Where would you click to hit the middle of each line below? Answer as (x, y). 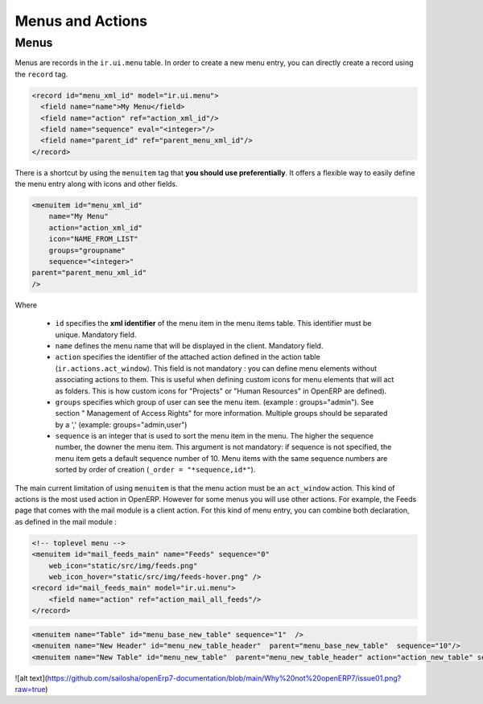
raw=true (30, 689)
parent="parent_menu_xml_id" (89, 273)
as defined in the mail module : (66, 521)
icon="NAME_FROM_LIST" (93, 239)
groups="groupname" (87, 250)
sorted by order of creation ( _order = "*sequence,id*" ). (155, 470)
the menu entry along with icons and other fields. (97, 184)
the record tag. (41, 74)
